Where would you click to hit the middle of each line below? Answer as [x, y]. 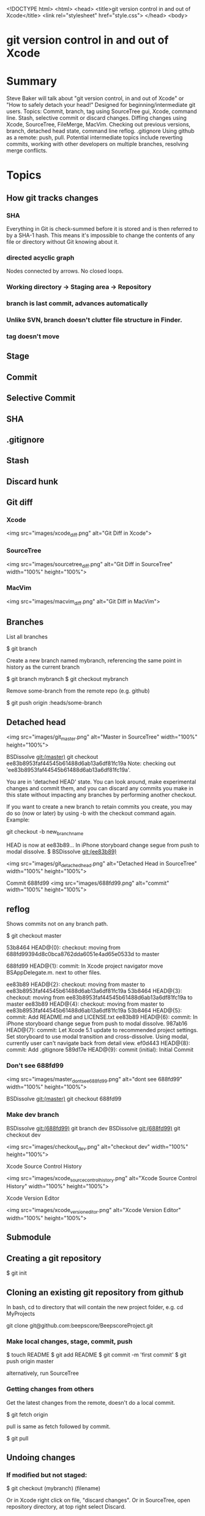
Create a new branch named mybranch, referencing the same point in [94, 661]
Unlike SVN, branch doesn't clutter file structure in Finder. [94, 320]
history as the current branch [43, 667]
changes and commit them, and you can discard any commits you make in [100, 788]
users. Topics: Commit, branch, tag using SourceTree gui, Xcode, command [102, 111]
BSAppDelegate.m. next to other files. [54, 973]
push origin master [30, 1361]
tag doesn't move [33, 336]
